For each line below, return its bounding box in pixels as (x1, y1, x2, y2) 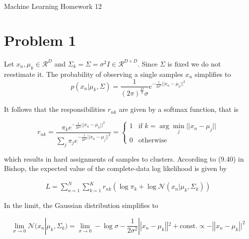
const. (179, 222, 198, 230)
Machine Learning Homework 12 (4, 1, 102, 11)
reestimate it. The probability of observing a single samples (4, 68, 183, 79)
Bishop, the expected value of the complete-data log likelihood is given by (4, 163, 227, 173)
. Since (138, 58, 158, 68)
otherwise (138, 137, 167, 144)
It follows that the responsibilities (4, 104, 106, 114)
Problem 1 (4, 30, 76, 50)
